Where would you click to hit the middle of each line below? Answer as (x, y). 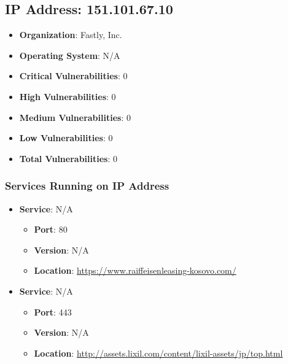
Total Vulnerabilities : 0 (68, 158)
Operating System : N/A (70, 55)
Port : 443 (53, 312)
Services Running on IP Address (87, 186)
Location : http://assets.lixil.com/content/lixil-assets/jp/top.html (158, 353)
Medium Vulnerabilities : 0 (75, 117)
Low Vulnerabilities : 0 (66, 138)
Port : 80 (51, 229)
